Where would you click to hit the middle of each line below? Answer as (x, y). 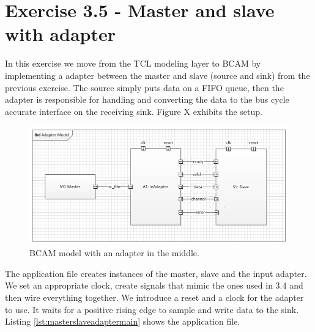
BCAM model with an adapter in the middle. (114, 253)
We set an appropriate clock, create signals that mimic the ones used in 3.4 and (154, 285)
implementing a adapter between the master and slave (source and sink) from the (157, 75)
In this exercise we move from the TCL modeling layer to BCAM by (133, 63)
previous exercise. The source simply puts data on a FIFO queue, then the (144, 87)
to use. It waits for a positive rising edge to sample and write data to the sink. (152, 309)
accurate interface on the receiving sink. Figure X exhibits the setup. (134, 111)
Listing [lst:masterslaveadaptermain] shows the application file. (123, 321)
